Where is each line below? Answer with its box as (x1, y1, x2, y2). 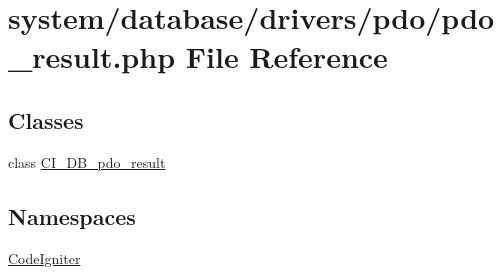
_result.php (8, 36, 176, 77)
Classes (8, 104, 84, 135)
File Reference (185, 36, 388, 77)
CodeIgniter (8, 247, 81, 268)
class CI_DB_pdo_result (8, 151, 166, 172)
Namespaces (8, 200, 136, 231)
